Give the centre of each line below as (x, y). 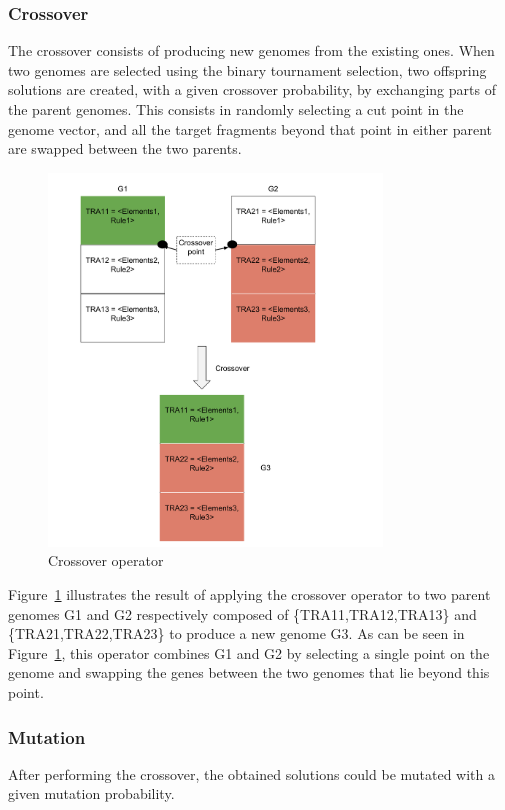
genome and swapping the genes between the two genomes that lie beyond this (249, 672)
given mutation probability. (91, 793)
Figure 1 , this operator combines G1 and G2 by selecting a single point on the (249, 652)
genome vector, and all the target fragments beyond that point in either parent (250, 128)
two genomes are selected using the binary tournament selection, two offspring (247, 69)
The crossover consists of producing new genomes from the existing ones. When (251, 50)
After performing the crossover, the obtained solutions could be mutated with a (252, 773)
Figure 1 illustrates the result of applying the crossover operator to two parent (249, 594)
